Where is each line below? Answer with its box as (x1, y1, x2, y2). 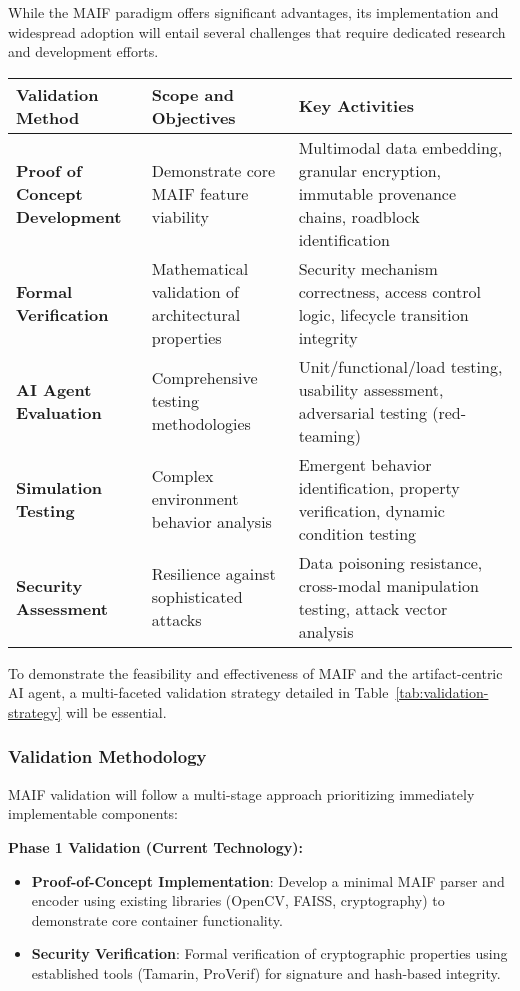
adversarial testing (298, 400, 427, 424)
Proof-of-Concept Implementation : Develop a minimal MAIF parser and (31, 870, 505, 891)
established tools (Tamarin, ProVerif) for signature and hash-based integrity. (31, 962, 501, 983)
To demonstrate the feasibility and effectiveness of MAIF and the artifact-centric (8, 662, 503, 683)
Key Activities (298, 94, 414, 118)
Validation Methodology (8, 744, 207, 769)
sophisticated (151, 585, 243, 609)
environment (151, 487, 239, 511)
